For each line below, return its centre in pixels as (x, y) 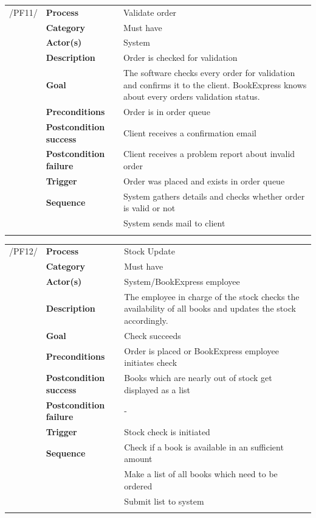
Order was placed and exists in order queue (204, 180)
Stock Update (149, 251)
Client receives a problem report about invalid (209, 154)
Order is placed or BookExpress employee (201, 350)
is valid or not (149, 208)
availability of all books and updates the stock (210, 308)
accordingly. (146, 320)
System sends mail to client (174, 223)
